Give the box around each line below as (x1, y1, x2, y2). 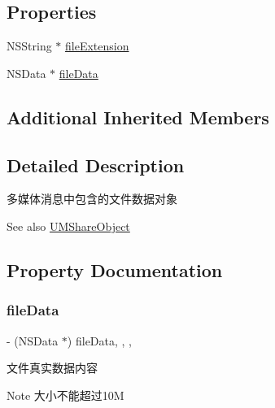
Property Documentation (7, 257, 223, 282)
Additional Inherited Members (7, 104, 269, 129)
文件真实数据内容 (7, 359, 98, 376)
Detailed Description (7, 152, 185, 177)
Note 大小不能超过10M (7, 386, 124, 403)
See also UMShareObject (7, 217, 130, 234)
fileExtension (65, 37, 129, 54)
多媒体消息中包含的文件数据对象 (7, 190, 177, 207)
